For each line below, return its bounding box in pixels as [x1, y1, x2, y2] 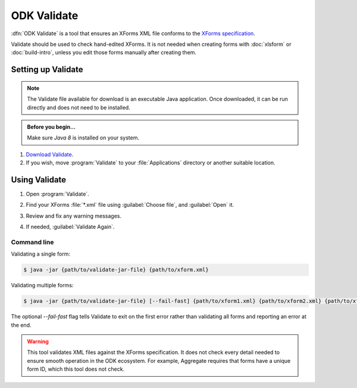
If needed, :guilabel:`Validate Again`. [26, 224, 115, 231]
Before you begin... [27, 123, 76, 131]
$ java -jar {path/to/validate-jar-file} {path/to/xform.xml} [23, 266, 209, 274]
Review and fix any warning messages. [26, 212, 122, 219]
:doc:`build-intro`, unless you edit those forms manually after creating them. [11, 49, 196, 56]
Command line [11, 238, 54, 246]
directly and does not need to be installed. [27, 104, 130, 111]
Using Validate [11, 175, 67, 185]
